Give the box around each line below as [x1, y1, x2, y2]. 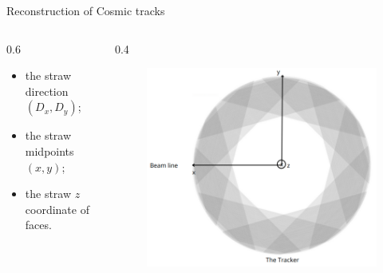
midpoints [25, 142, 74, 159]
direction [25, 82, 69, 99]
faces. [25, 216, 52, 233]
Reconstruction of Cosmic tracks [6, 2, 165, 18]
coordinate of [25, 200, 89, 217]
